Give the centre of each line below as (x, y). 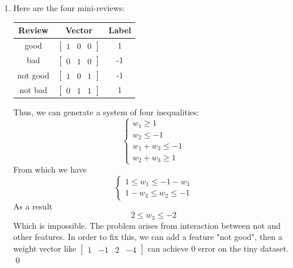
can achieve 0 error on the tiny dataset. (218, 248)
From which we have (50, 169)
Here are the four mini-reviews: (69, 8)
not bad (33, 89)
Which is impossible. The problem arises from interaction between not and (147, 225)
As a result (33, 206)
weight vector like (45, 248)
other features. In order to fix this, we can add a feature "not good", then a (148, 237)
